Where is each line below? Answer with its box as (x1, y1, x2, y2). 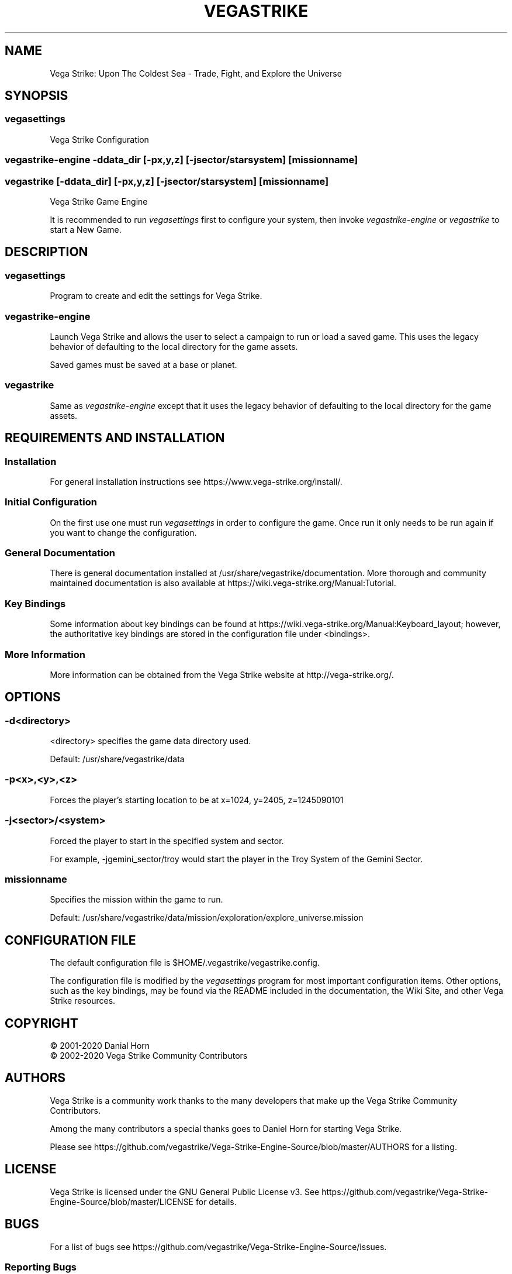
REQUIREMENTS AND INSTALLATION (5, 431, 225, 446)
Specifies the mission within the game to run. (50, 894, 223, 905)
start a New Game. (50, 224, 122, 235)
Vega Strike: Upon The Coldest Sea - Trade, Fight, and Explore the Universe (50, 68, 342, 78)
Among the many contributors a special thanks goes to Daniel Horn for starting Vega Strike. (50, 1123, 402, 1134)
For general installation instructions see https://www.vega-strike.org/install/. (50, 476, 343, 487)
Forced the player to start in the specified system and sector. (50, 835, 284, 846)
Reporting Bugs (5, 1261, 77, 1273)
